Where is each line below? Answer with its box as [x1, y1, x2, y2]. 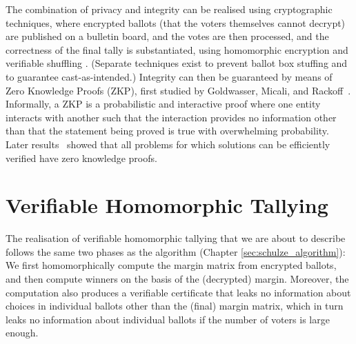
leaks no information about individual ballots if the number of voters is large [6, 312, 330, 326]
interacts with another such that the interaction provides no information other [6, 110, 337, 124]
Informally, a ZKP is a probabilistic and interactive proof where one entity [6, 97, 321, 111]
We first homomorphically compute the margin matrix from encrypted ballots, [6, 258, 337, 272]
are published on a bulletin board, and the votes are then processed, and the [6, 29, 329, 43]
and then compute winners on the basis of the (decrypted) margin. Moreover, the [6, 272, 349, 286]
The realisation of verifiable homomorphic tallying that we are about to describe [6, 231, 346, 245]
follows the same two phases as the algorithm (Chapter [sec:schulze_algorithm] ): [6, 244, 346, 259]
